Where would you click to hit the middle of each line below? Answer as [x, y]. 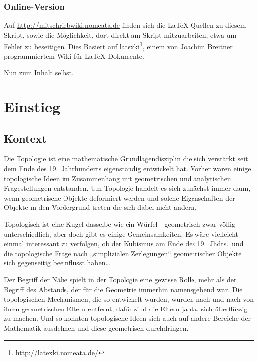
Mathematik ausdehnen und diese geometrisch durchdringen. [96, 328]
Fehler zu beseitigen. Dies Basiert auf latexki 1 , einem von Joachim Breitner [118, 46]
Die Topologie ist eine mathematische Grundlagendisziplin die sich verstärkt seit [126, 159]
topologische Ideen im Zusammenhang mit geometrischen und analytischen [118, 178]
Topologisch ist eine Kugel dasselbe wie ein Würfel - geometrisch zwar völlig [120, 224]
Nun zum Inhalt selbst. [39, 73]
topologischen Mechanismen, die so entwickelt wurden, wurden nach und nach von [129, 299]
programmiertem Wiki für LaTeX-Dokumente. [74, 56]
